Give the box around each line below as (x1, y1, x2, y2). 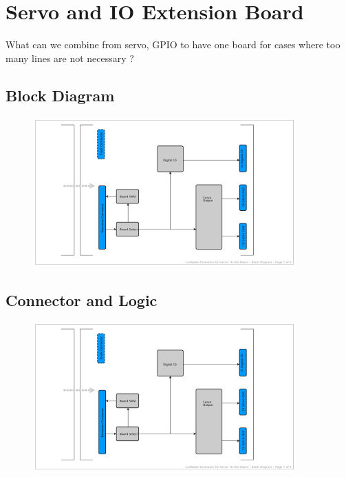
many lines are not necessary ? (6, 50, 134, 65)
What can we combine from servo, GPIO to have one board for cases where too (6, 37, 340, 52)
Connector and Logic (6, 289, 158, 310)
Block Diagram (6, 84, 115, 105)
